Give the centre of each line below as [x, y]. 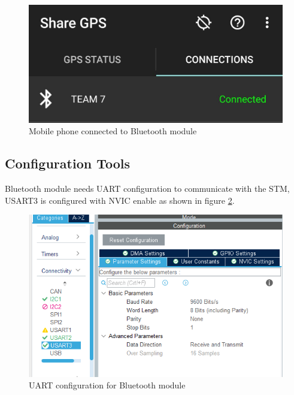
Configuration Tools [68, 163]
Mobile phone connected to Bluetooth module [113, 131]
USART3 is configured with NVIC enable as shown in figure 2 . [120, 200]
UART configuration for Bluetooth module [107, 385]
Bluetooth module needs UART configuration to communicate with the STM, [147, 189]
